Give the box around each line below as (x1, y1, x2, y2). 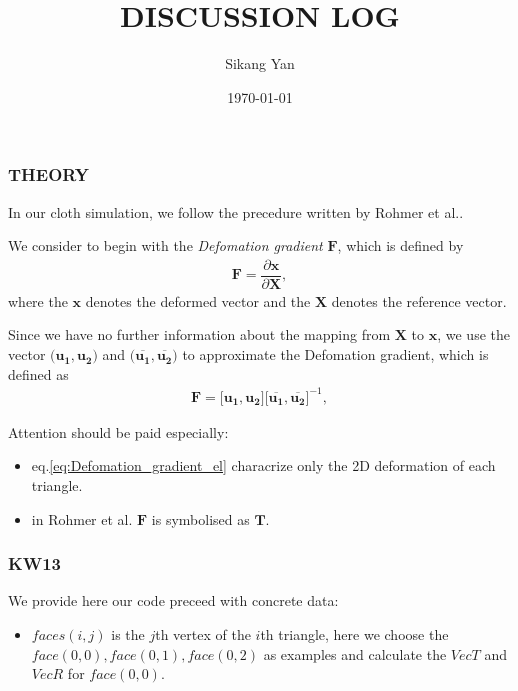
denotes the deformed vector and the (85, 290, 311, 311)
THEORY (8, 162, 90, 187)
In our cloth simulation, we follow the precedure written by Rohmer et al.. (8, 201, 464, 222)
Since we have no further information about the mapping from (8, 324, 391, 345)
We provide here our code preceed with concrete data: (8, 590, 339, 611)
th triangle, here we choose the (260, 623, 449, 644)
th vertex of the (155, 623, 251, 644)
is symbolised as (151, 508, 250, 529)
